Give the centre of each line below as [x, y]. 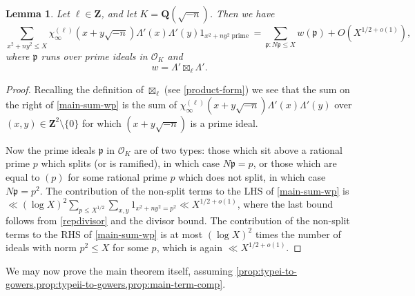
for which [102, 122]
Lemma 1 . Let [38, 13]
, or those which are [295, 163]
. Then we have [242, 13]
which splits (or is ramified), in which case [131, 163]
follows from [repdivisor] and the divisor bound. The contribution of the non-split [178, 220]
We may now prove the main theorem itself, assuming [119, 270]
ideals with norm [41, 247]
